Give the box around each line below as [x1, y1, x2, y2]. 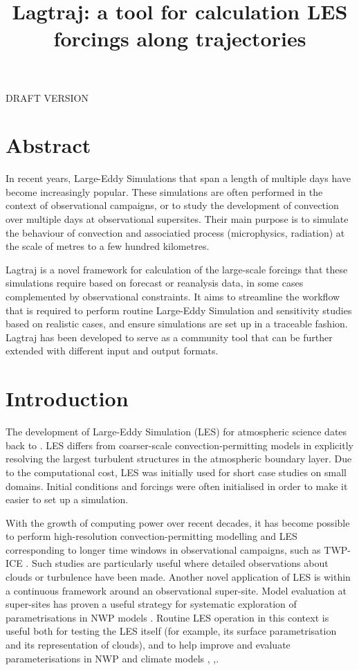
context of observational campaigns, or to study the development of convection [6, 198, 339, 212]
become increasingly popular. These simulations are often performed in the [6, 184, 323, 199]
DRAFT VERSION [6, 90, 89, 105]
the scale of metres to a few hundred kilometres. [6, 239, 210, 253]
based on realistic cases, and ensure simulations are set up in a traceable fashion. [6, 316, 348, 331]
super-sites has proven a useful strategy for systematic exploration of [6, 597, 297, 611]
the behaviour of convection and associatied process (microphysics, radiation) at [6, 225, 345, 239]
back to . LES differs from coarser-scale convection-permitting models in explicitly [6, 437, 353, 452]
